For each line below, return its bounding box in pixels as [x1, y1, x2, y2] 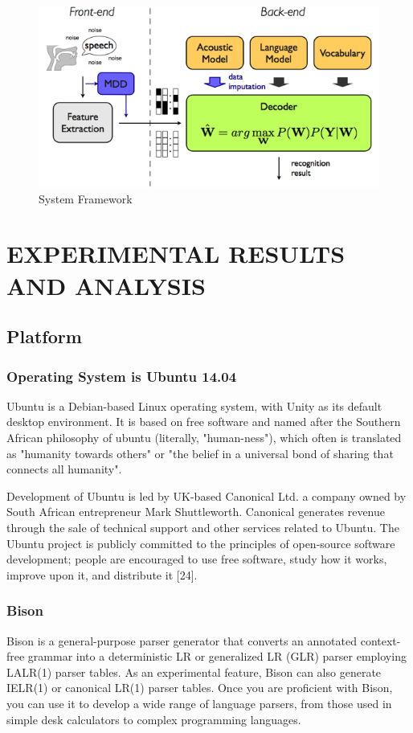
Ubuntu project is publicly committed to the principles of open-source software [6, 534, 395, 551]
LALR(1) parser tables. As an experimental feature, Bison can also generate [6, 663, 382, 680]
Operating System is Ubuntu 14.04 [6, 366, 237, 386]
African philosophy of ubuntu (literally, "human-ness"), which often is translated [6, 429, 402, 446]
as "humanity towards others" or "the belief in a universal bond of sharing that [6, 444, 394, 461]
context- [360, 632, 401, 649]
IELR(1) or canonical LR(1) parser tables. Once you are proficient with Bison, [6, 679, 393, 696]
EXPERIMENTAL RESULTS [6, 237, 346, 270]
